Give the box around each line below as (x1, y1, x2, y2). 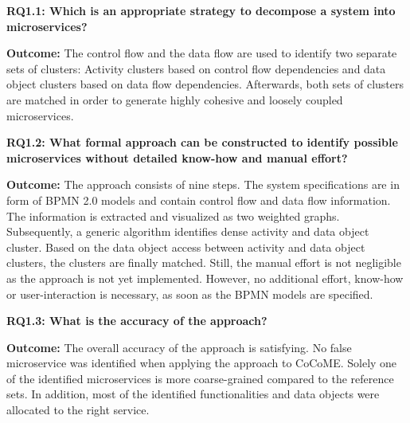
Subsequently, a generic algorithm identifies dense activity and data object (6, 223, 369, 240)
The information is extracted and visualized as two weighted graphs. (6, 207, 340, 224)
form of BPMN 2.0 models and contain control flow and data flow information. (6, 191, 391, 208)
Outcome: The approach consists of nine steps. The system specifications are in (6, 176, 400, 193)
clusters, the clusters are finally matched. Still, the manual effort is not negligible (6, 254, 401, 271)
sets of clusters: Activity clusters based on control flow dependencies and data (6, 60, 386, 76)
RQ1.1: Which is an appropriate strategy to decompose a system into (6, 2, 396, 18)
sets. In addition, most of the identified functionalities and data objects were (6, 386, 380, 402)
